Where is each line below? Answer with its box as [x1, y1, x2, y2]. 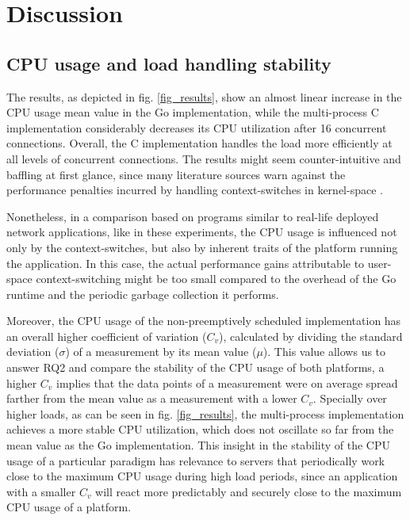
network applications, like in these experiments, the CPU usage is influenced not [6, 224, 397, 240]
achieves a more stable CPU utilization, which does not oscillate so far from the [6, 421, 394, 438]
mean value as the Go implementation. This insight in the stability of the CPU [6, 437, 390, 453]
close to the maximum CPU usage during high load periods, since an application [6, 468, 398, 484]
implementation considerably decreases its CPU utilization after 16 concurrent [6, 119, 387, 136]
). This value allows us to [262, 343, 386, 360]
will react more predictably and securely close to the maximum [95, 483, 402, 499]
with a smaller [6, 483, 76, 499]
